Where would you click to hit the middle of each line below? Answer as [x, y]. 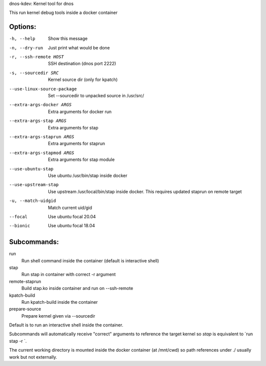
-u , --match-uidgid [33, 201]
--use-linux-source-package [43, 89]
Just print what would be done [79, 47]
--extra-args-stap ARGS [38, 121]
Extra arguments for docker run [80, 112]
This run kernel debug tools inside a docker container [63, 13]
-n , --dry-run [26, 48]
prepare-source [25, 309]
